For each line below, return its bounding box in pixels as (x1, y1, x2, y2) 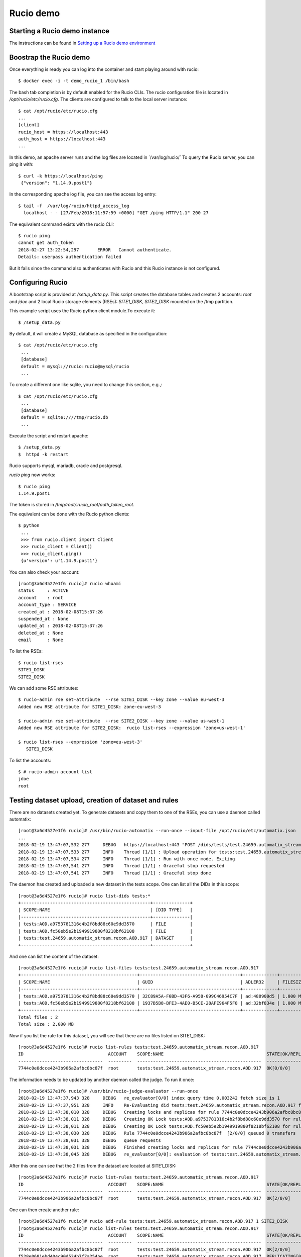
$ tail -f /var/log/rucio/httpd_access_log (18, 203, 130, 209)
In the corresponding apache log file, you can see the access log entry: (9, 191, 157, 197)
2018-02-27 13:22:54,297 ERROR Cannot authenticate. (18, 247, 172, 252)
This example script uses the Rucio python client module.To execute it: (9, 308, 156, 314)
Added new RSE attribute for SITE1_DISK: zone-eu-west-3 (18, 704, 162, 709)
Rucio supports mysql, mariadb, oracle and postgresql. (9, 463, 123, 469)
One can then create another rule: (9, 1207, 80, 1213)
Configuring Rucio (9, 278, 68, 287)
